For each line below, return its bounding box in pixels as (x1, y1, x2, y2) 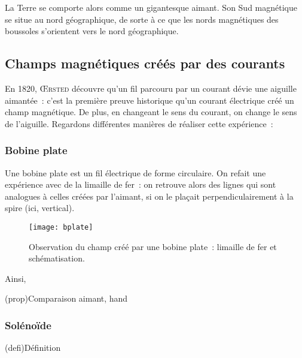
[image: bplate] (29, 222, 93, 231)
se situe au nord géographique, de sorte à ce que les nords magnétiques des (5, 13, 279, 25)
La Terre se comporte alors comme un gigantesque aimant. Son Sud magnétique (5, 1, 297, 13)
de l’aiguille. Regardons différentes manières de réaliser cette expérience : (5, 117, 273, 130)
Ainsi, (5, 272, 26, 284)
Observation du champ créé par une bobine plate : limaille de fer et (29, 240, 277, 252)
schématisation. (29, 252, 85, 264)
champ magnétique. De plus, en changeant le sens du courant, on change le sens (5, 106, 297, 118)
